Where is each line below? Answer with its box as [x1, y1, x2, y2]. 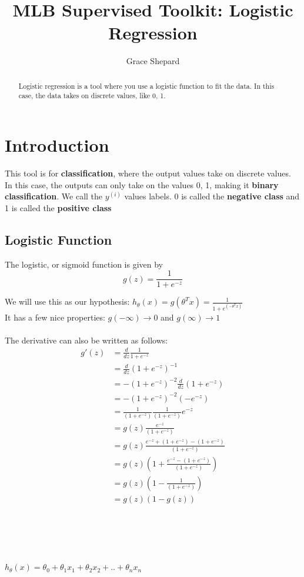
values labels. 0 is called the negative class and [124, 190, 300, 202]
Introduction [5, 133, 109, 157]
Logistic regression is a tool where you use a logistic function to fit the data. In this [18, 81, 275, 91]
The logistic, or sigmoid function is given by [5, 258, 163, 270]
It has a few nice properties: [5, 311, 105, 323]
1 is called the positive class [5, 201, 112, 214]
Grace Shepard [126, 55, 180, 67]
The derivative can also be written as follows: [5, 333, 168, 346]
